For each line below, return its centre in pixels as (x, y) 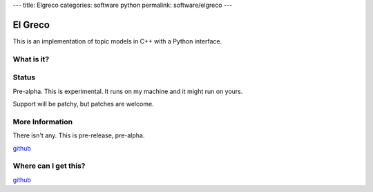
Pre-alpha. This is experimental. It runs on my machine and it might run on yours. (128, 91)
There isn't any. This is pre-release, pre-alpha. (79, 135)
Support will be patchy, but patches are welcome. (84, 104)
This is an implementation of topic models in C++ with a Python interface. (117, 41)
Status (24, 77)
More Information (42, 122)
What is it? (31, 59)
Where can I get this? (49, 166)
